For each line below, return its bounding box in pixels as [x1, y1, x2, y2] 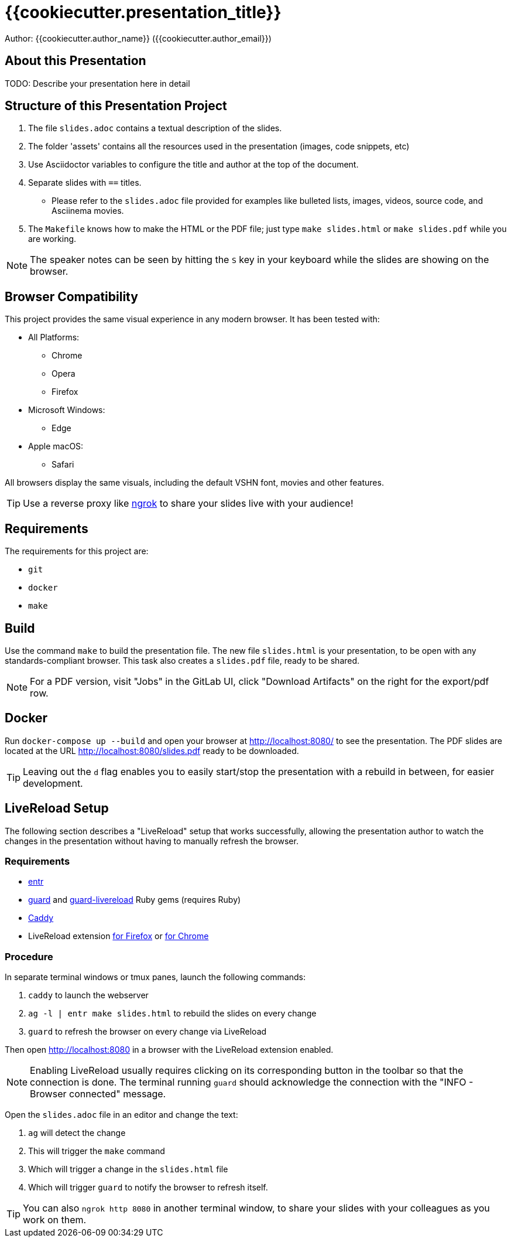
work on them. [23, 1214, 87, 1226]
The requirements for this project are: [5, 546, 149, 557]
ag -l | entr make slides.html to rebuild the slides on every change [28, 1008, 317, 1019]
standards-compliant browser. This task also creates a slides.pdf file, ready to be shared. [5, 655, 360, 666]
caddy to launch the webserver [28, 990, 149, 1001]
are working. [28, 234, 77, 244]
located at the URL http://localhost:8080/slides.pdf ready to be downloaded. [5, 745, 299, 756]
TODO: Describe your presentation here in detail [5, 78, 190, 88]
